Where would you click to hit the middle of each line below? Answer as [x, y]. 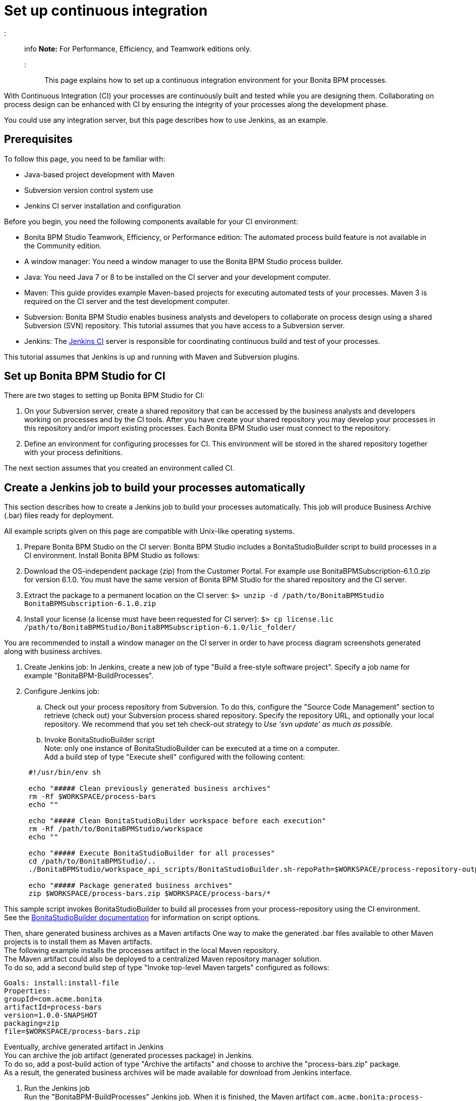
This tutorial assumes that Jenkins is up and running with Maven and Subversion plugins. [152, 357]
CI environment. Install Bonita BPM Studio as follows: [112, 556]
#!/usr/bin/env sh [65, 772]
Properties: [27, 991]
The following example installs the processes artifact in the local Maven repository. [142, 950]
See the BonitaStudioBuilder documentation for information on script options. [132, 918]
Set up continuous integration [106, 11]
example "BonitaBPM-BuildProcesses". [89, 676]
